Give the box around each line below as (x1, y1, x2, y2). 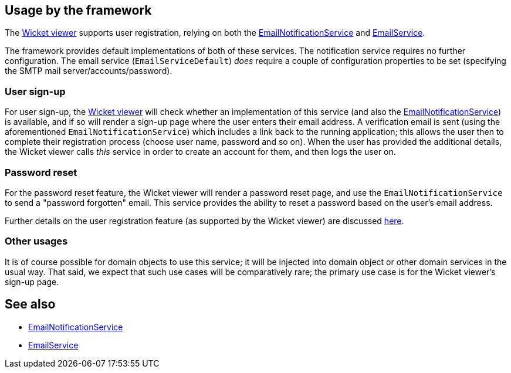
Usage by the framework (5, 3, 152, 18)
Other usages (5, 235, 68, 247)
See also (5, 297, 56, 312)
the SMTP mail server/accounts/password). (5, 66, 172, 76)
